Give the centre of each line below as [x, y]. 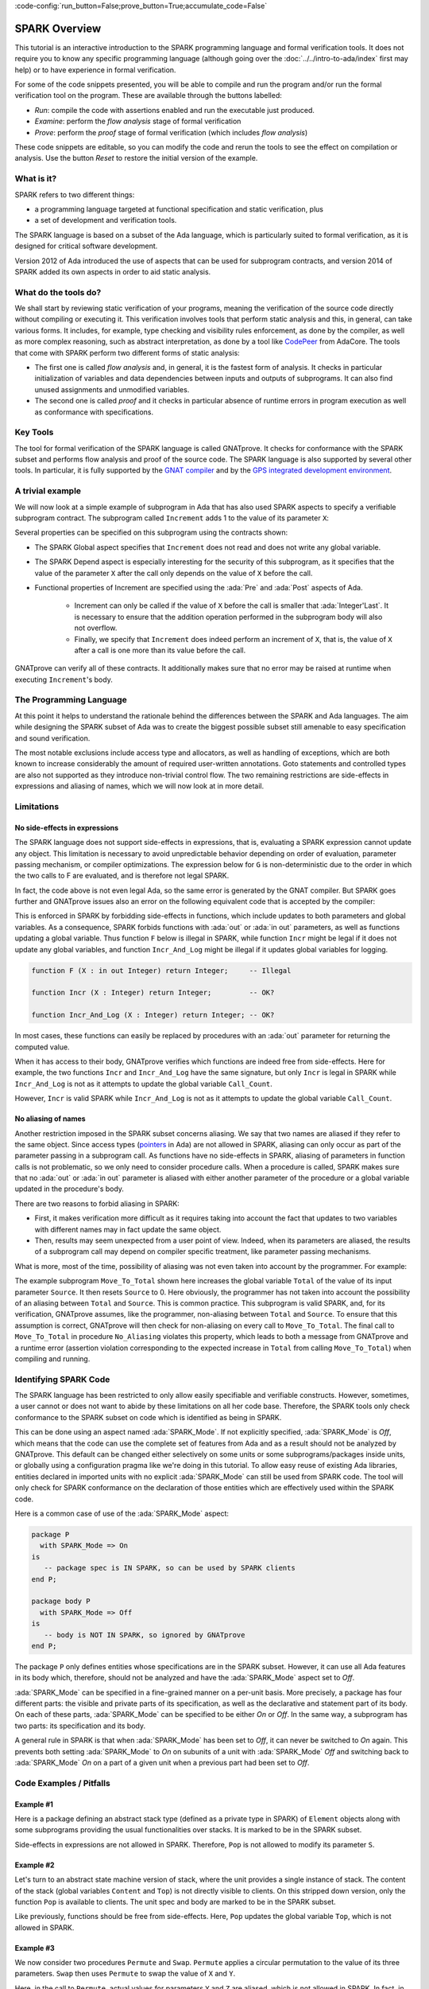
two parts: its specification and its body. [80, 1726]
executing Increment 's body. [64, 679]
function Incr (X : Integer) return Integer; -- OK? [153, 993]
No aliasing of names [50, 1119]
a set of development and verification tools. [106, 220]
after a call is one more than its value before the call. [160, 650]
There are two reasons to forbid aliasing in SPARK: [97, 1203]
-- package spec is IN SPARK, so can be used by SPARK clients [170, 1568]
